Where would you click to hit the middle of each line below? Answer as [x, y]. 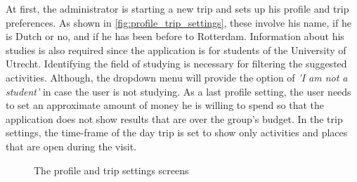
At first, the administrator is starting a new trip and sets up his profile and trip [177, 8]
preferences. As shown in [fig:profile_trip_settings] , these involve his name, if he [178, 22]
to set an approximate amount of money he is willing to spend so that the [165, 105]
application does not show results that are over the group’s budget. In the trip [174, 118]
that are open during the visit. [71, 146]
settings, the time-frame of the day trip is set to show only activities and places [177, 132]
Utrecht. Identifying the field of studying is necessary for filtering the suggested [176, 64]
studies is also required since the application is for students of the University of [176, 50]
